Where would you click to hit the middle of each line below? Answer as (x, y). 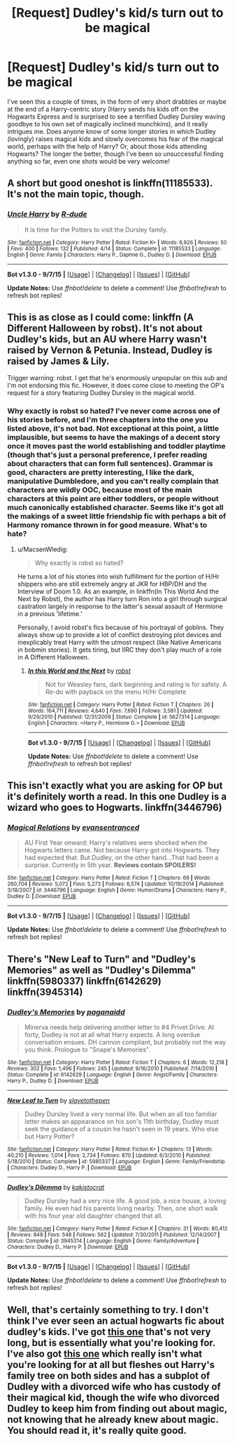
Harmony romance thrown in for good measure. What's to (107, 525)
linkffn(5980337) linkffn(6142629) (85, 981)
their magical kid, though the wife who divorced (113, 1397)
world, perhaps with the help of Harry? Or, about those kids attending (107, 146)
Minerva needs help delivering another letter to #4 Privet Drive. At (119, 1027)
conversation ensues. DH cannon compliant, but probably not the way (125, 1042)
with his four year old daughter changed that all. (93, 1216)
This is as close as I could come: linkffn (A (101, 317)
